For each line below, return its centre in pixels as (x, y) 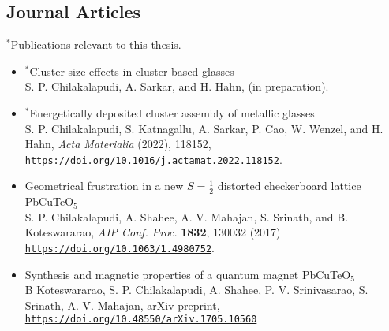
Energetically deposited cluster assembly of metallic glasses (172, 112)
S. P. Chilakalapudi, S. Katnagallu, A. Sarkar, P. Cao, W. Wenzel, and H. (204, 128)
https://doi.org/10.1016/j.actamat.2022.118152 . (153, 159)
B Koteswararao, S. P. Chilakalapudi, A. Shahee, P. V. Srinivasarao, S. (196, 290)
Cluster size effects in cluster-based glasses (132, 71)
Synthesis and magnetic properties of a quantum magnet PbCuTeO (188, 274)
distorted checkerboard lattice (289, 186)
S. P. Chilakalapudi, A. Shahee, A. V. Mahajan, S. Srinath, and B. (187, 216)
